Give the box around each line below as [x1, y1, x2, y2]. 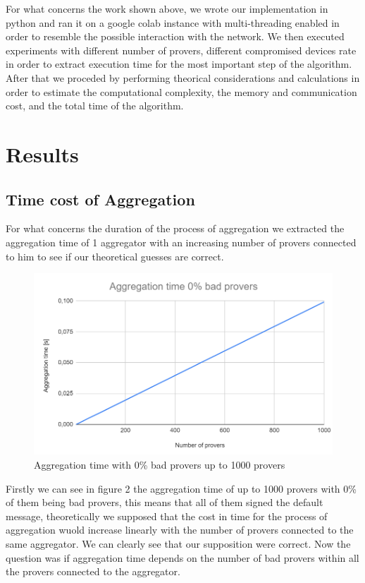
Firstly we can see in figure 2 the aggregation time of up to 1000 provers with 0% [6, 481, 357, 495]
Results [6, 139, 79, 168]
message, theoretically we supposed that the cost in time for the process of [6, 508, 328, 523]
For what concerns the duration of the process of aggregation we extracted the [6, 221, 345, 236]
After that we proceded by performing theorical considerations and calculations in [6, 70, 360, 85]
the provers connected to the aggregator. [6, 564, 180, 579]
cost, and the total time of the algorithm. [6, 98, 184, 113]
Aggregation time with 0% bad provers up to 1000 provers [34, 457, 285, 472]
